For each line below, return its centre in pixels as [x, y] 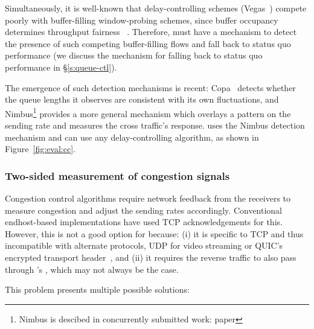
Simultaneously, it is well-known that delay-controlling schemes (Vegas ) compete [156, 8]
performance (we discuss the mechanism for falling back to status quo [134, 55]
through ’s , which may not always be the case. [92, 269]
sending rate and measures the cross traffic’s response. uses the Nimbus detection [155, 125]
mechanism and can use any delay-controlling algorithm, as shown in [132, 137]
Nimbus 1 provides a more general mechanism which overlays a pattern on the [148, 112]
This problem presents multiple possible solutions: [97, 289]
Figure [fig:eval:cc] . [40, 149]
